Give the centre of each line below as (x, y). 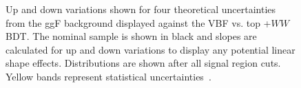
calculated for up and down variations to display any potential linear (150, 49)
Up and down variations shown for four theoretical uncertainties (141, 9)
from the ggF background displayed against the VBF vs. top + (138, 22)
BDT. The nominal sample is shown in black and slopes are (131, 36)
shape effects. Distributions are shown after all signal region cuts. (143, 63)
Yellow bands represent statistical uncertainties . (108, 76)
